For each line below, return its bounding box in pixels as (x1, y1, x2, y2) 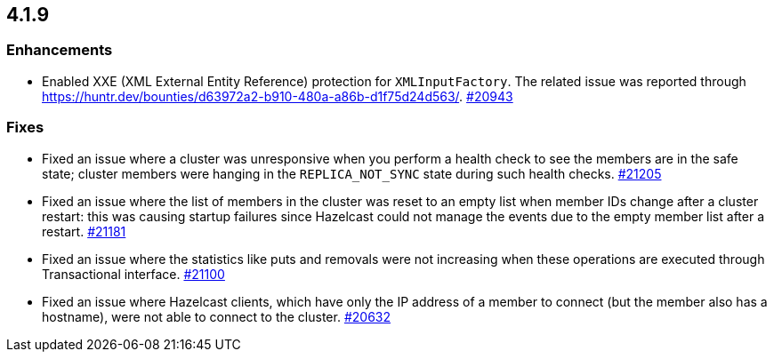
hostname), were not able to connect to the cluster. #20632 (42, 308, 391, 324)
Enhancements (6, 41, 113, 60)
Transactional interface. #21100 (42, 266, 225, 282)
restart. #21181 (42, 223, 126, 239)
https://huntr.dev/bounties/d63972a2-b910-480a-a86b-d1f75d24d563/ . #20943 (42, 88, 513, 104)
